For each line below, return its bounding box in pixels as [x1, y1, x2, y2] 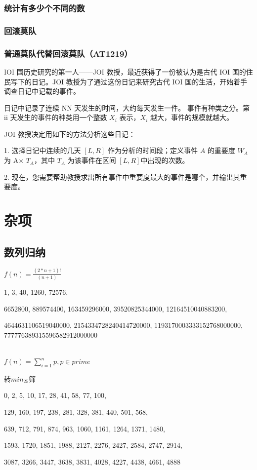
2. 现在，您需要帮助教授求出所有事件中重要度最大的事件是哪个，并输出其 [4, 171, 240, 182]
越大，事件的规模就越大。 [150, 112, 233, 122]
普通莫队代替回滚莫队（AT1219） [4, 47, 132, 59]
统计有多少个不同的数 [4, 1, 85, 14]
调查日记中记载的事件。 [4, 86, 80, 96]
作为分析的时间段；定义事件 [107, 145, 198, 156]
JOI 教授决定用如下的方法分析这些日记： [4, 128, 135, 139]
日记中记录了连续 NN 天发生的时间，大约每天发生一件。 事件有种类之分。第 [4, 102, 250, 113]
